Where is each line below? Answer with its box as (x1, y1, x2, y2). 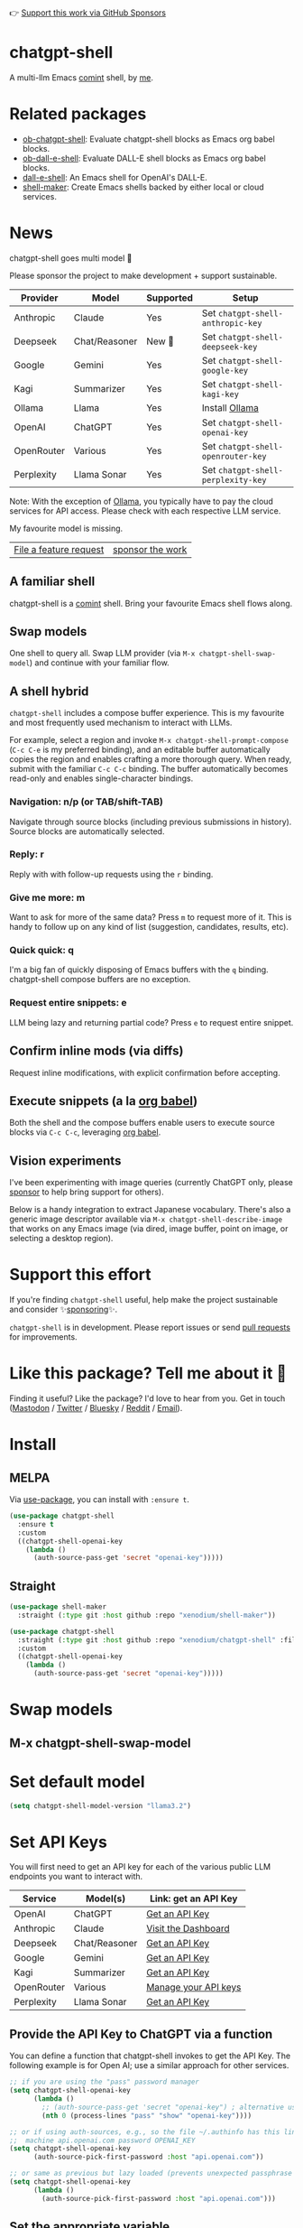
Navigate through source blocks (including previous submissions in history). (9, 816, 292, 827)
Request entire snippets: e (9, 997, 128, 1009)
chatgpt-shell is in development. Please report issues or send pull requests (9, 1322, 291, 1333)
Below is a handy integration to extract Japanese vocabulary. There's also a (9, 1204, 291, 1215)
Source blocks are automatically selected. (9, 825, 165, 837)
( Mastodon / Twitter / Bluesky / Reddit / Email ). (9, 1403, 183, 1414)
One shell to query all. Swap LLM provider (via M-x (9, 648, 196, 659)
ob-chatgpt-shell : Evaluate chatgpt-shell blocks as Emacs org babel (22, 134, 275, 144)
